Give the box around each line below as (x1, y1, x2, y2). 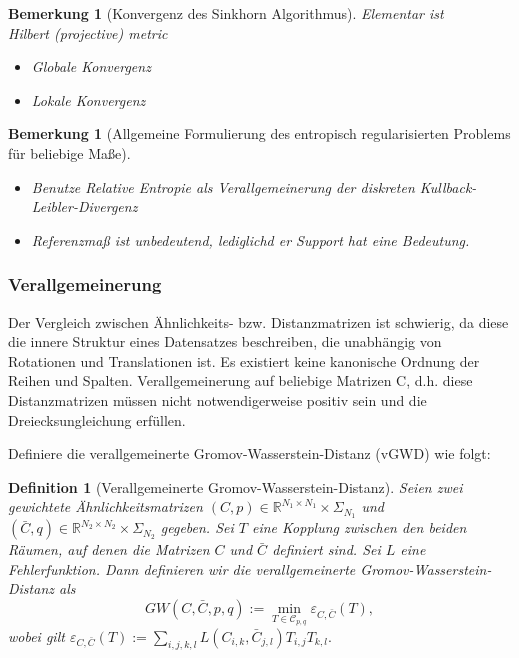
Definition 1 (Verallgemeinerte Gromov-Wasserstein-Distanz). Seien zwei (8, 476, 463, 497)
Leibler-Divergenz (31, 196, 138, 217)
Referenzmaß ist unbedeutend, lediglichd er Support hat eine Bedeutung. (31, 229, 470, 250)
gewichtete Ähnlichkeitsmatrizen (8, 496, 203, 517)
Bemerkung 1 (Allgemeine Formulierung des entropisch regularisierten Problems (8, 123, 511, 144)
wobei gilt (8, 625, 65, 646)
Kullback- (419, 176, 477, 197)
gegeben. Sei (160, 517, 234, 538)
